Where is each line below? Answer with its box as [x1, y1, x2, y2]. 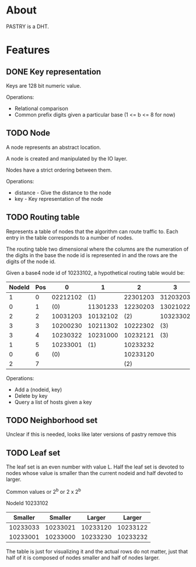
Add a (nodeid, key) [14, 386, 62, 393]
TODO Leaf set [6, 448, 60, 457]
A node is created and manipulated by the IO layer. [6, 155, 128, 162]
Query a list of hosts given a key [14, 398, 92, 405]
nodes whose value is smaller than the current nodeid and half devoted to [6, 470, 183, 477]
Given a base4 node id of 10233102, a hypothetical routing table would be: [6, 269, 185, 276]
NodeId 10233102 [6, 499, 48, 507]
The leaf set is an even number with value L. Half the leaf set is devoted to [6, 463, 185, 470]
